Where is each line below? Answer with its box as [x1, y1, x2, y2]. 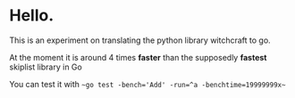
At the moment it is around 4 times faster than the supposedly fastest [9, 52, 267, 62]
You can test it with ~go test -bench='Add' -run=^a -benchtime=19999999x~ [9, 78, 286, 89]
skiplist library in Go [9, 61, 82, 72]
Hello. [9, 5, 55, 26]
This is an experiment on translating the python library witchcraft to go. [9, 35, 271, 45]
